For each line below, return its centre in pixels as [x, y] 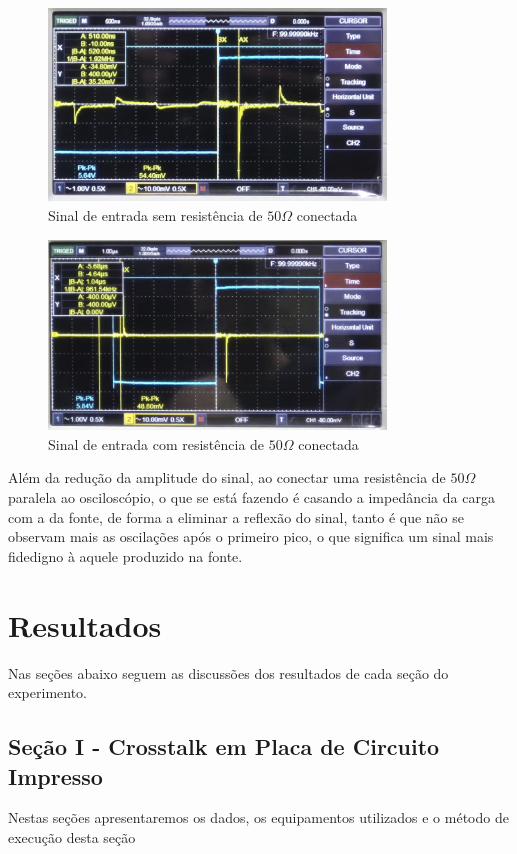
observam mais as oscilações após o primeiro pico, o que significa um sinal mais [251, 536]
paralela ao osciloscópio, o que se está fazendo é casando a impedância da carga [251, 497]
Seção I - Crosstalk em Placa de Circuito [224, 746]
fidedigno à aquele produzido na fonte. [125, 555]
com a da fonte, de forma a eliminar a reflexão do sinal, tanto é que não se [236, 516]
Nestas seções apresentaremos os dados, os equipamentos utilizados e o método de [258, 817]
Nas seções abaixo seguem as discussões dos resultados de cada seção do [228, 672]
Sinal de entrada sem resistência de [155, 214]
